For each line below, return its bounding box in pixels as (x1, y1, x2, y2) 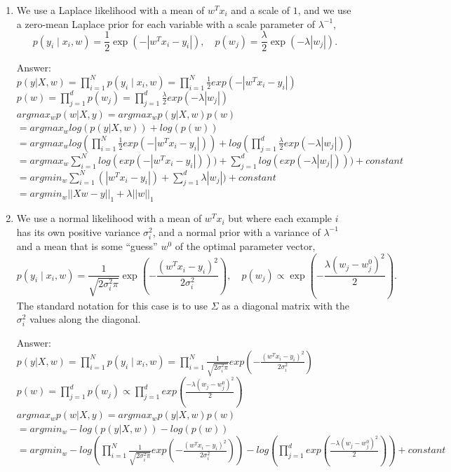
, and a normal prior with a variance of (152, 224, 321, 239)
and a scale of (231, 3, 290, 17)
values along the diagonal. (29, 312, 141, 326)
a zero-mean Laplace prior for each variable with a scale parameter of (16, 16, 315, 31)
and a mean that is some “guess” (16, 238, 158, 253)
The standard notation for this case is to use (16, 298, 208, 312)
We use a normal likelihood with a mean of (16, 211, 202, 225)
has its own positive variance (16, 224, 140, 239)
